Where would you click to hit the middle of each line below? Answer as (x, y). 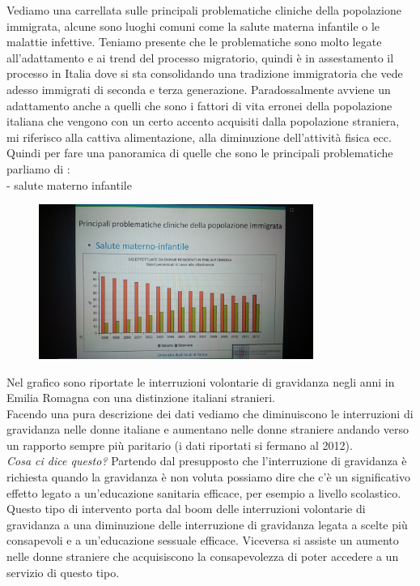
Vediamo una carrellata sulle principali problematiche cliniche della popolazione (204, 10)
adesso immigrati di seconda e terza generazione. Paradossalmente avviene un (199, 89)
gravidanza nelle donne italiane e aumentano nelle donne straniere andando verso (208, 429)
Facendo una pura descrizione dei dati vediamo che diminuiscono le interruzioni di (210, 413)
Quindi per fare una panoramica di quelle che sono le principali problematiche (200, 153)
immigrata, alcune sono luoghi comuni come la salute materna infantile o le (193, 26)
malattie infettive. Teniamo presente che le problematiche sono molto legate (194, 42)
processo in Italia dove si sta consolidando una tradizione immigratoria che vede (205, 73)
